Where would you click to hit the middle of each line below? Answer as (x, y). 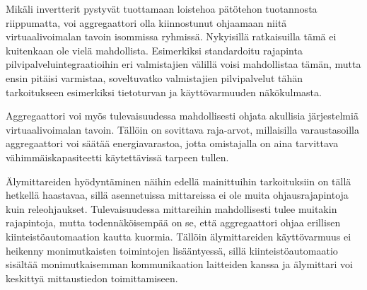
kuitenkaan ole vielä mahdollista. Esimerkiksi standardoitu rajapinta (154, 50)
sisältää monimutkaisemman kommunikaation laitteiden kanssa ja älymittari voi (179, 264)
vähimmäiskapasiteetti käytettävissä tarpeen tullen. (117, 157)
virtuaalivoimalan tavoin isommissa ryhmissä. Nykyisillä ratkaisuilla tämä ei (171, 36)
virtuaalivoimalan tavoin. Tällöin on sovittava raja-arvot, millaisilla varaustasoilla (182, 129)
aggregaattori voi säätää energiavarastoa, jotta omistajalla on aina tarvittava (172, 143)
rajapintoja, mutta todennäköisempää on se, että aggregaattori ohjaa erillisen (173, 222)
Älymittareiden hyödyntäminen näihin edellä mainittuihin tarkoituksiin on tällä (179, 181)
